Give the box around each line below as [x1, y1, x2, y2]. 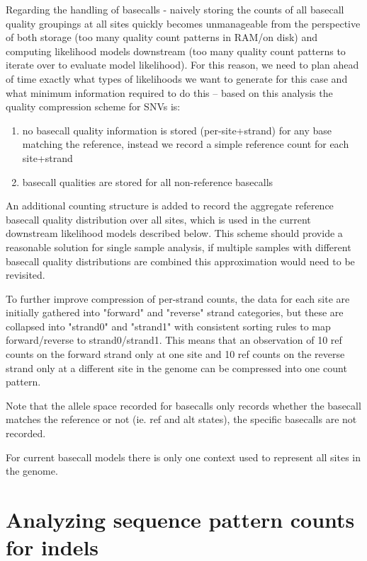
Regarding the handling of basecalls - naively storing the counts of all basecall [6, 2, 344, 16]
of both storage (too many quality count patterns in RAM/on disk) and [6, 30, 317, 45]
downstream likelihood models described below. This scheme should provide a [6, 226, 343, 241]
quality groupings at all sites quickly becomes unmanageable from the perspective [6, 16, 361, 30]
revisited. [6, 267, 45, 282]
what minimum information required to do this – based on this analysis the [6, 85, 333, 100]
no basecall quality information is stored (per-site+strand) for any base [22, 122, 332, 137]
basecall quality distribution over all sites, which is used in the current [6, 212, 311, 226]
